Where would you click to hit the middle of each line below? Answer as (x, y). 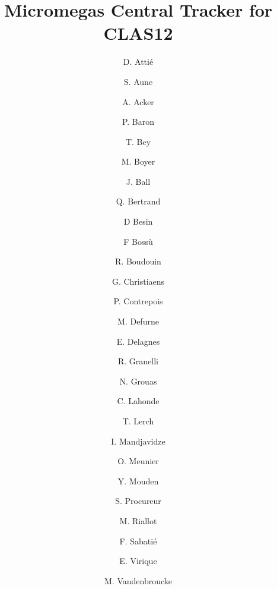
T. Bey (138, 141)
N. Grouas (138, 381)
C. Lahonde (138, 401)
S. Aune (138, 81)
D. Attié (138, 62)
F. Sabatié (138, 541)
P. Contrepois (138, 301)
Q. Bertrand (138, 201)
